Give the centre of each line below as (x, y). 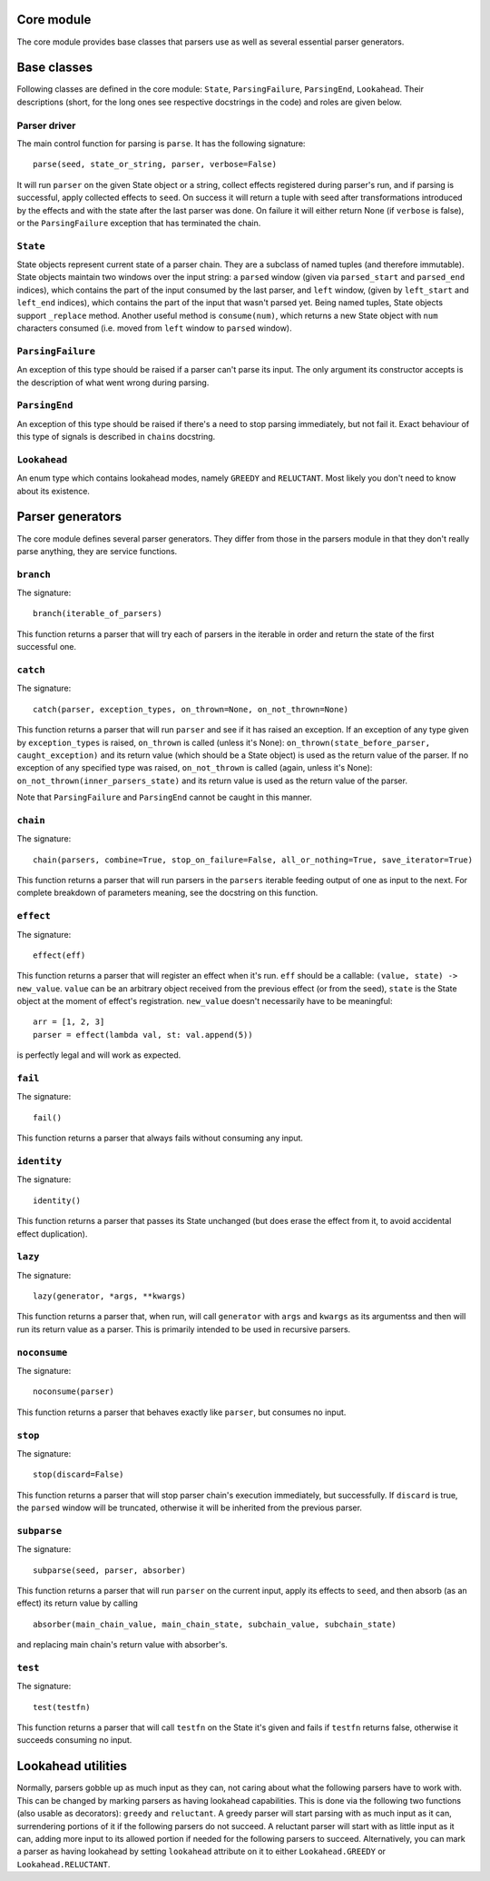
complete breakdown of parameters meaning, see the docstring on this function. (167, 893)
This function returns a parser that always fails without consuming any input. (160, 1138)
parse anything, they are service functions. (97, 551)
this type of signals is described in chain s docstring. (116, 437)
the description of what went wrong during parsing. (113, 383)
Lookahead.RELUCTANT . (64, 1864)
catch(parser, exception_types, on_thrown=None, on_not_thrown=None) (191, 709)
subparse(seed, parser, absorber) (109, 1570)
